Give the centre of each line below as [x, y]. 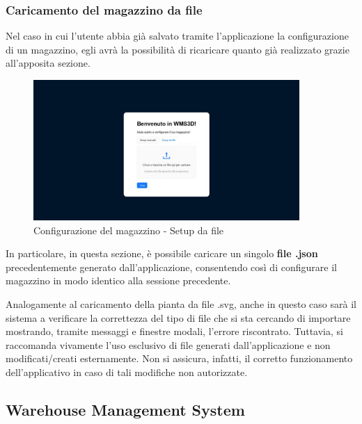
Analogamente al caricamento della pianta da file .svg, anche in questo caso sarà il [181, 303]
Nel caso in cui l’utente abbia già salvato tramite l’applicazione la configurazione [177, 36]
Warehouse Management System [125, 409]
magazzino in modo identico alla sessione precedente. [118, 280]
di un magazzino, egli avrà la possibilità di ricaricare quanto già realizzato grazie [178, 49]
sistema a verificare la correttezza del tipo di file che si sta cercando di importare [178, 317]
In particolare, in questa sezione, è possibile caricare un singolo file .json [162, 253]
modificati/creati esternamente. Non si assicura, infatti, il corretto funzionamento [179, 358]
